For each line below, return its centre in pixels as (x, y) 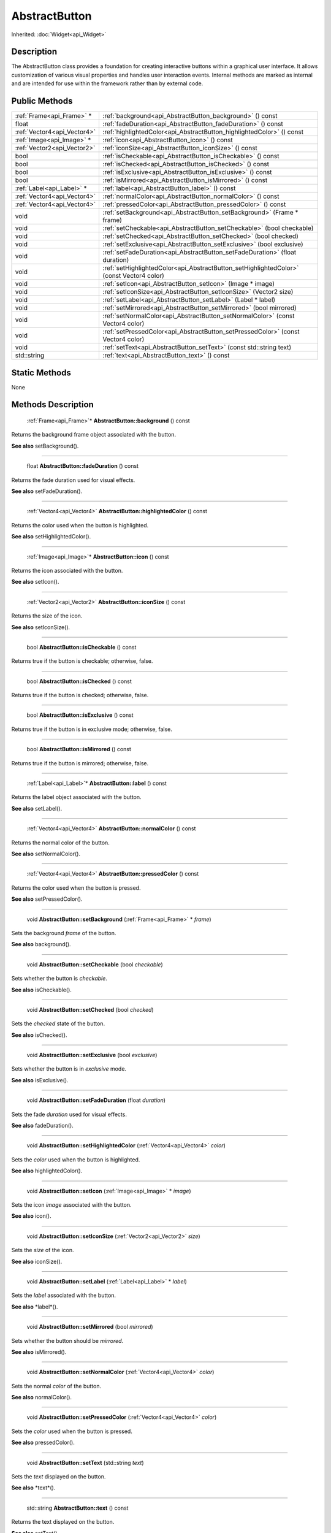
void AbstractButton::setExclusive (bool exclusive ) (92, 1055)
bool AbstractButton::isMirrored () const (79, 749)
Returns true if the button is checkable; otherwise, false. (82, 661)
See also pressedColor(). (43, 1443)
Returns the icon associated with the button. (67, 570)
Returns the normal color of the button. (60, 843)
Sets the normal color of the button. (56, 1386)
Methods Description (53, 405)
